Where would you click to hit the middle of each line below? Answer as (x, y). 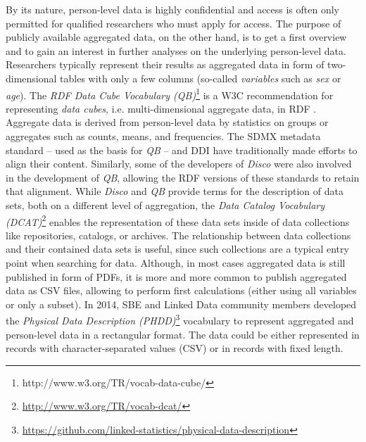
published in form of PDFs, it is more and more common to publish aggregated (176, 276)
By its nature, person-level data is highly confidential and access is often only (173, 9)
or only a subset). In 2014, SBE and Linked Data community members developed (181, 304)
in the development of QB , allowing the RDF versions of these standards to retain (183, 177)
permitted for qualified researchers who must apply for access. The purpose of (173, 23)
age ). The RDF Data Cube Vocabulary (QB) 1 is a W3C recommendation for (170, 94)
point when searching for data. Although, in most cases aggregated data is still (176, 263)
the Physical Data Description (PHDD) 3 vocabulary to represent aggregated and (180, 320)
